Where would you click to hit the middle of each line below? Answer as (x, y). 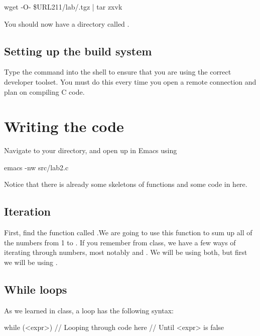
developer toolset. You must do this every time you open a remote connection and (130, 81)
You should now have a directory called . (67, 23)
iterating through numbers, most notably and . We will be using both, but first (126, 252)
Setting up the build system (78, 51)
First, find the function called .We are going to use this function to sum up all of (128, 232)
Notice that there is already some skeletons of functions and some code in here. (126, 184)
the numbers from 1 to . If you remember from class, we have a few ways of (120, 242)
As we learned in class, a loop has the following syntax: (89, 310)
